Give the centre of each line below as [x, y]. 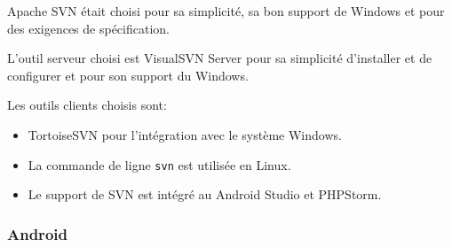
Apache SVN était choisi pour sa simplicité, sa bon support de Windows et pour [226, 11]
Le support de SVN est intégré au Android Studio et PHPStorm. [205, 194]
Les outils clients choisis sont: [87, 105]
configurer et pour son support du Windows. [128, 75]
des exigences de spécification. [88, 28]
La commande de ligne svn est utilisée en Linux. [159, 164]
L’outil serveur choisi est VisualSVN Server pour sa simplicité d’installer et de [220, 58]
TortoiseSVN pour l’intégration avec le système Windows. [185, 134]
